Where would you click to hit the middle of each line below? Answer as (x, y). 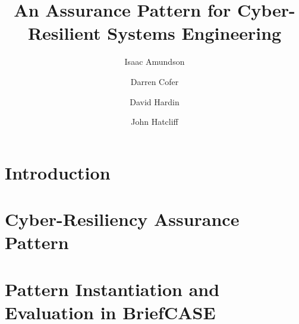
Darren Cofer (155, 81)
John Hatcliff (155, 122)
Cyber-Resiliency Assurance (122, 219)
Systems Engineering (194, 33)
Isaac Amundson (155, 62)
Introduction (58, 172)
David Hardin (155, 101)
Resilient (64, 33)
